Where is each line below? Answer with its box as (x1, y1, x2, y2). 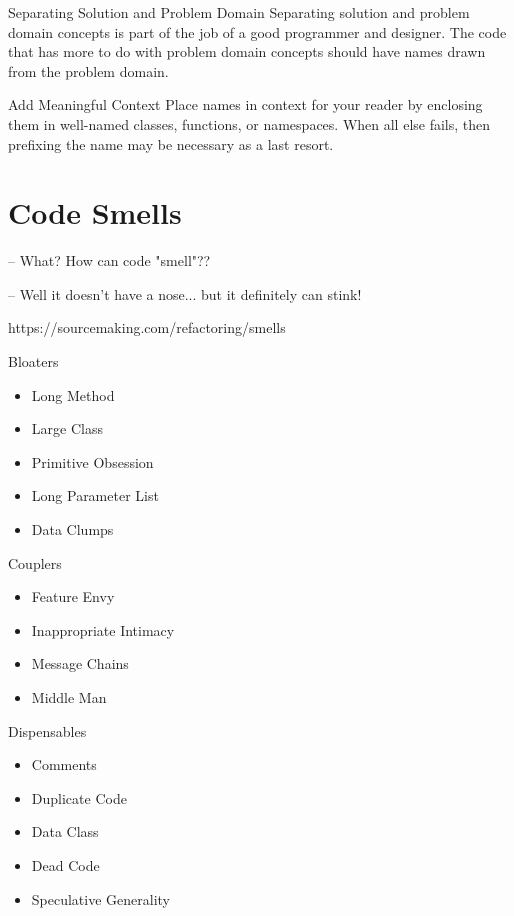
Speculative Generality (31, 888, 171, 909)
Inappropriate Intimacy (31, 619, 175, 640)
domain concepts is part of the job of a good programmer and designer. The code (8, 21, 507, 42)
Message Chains (31, 653, 129, 674)
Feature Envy (31, 586, 115, 607)
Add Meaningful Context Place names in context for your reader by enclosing (8, 94, 483, 115)
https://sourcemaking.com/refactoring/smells (8, 317, 286, 338)
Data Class (31, 821, 99, 842)
